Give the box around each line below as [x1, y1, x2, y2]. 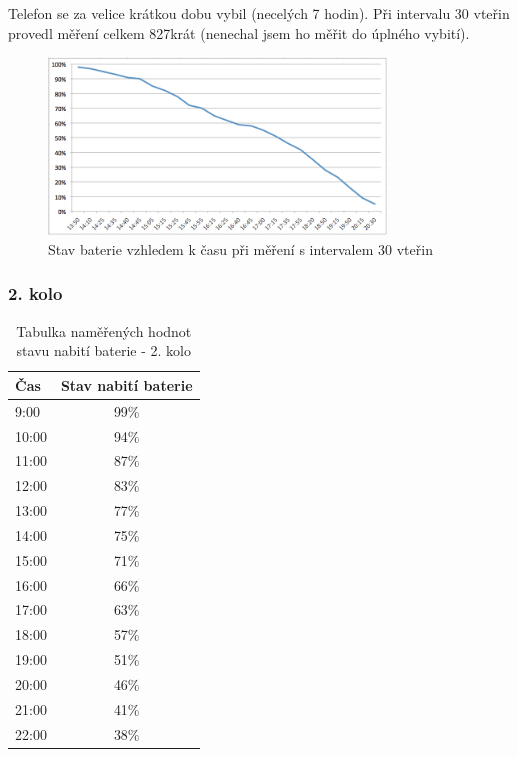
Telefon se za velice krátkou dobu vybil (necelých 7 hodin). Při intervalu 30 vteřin [8, 3, 510, 23]
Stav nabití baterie [60, 374, 193, 395]
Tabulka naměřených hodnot [16, 320, 192, 341]
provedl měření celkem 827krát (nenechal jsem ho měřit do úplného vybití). [8, 22, 470, 43]
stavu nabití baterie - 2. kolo [16, 340, 191, 361]
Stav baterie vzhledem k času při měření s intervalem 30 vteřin [48, 238, 433, 259]
